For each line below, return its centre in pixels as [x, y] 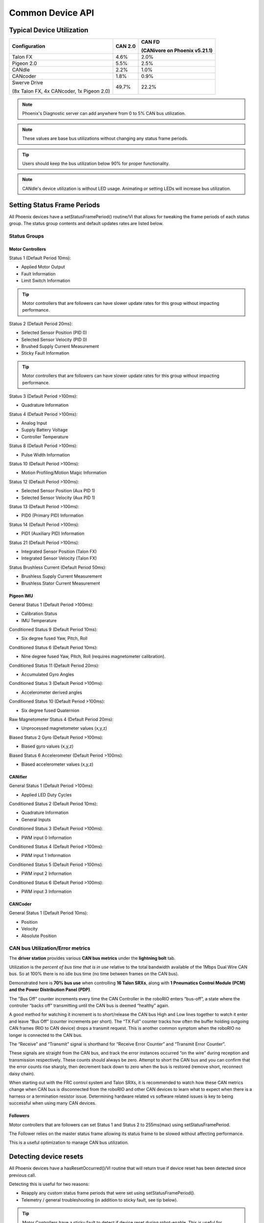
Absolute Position [39, 936]
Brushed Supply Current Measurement [60, 346]
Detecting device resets [46, 1157]
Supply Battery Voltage [44, 430]
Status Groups [26, 236]
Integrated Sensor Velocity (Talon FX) [59, 558]
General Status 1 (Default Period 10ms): [48, 913]
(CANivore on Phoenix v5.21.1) [177, 50]
